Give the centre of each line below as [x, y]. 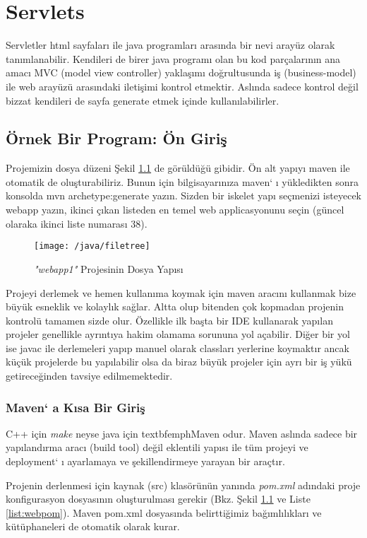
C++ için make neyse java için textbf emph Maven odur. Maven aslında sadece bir [182, 433]
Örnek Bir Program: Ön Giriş [116, 138]
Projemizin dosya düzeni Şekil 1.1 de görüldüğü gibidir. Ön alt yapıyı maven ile [178, 168]
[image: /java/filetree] [92, 246]
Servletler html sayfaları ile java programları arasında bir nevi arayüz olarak [170, 45]
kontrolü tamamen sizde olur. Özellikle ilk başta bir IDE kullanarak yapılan [169, 320]
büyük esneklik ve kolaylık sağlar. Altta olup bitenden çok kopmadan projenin [175, 306]
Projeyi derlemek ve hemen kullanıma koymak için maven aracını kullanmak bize [181, 292]
